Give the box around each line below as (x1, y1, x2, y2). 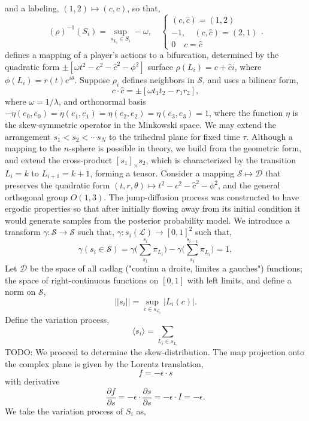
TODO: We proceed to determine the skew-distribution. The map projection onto (5, 346, 305, 358)
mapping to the (5, 142, 62, 154)
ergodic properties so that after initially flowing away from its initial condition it (5, 202, 301, 215)
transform (5, 225, 41, 238)
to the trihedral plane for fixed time (108, 130, 240, 142)
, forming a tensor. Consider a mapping (90, 166, 235, 179)
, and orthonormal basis (59, 94, 146, 107)
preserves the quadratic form (5, 179, 110, 191)
